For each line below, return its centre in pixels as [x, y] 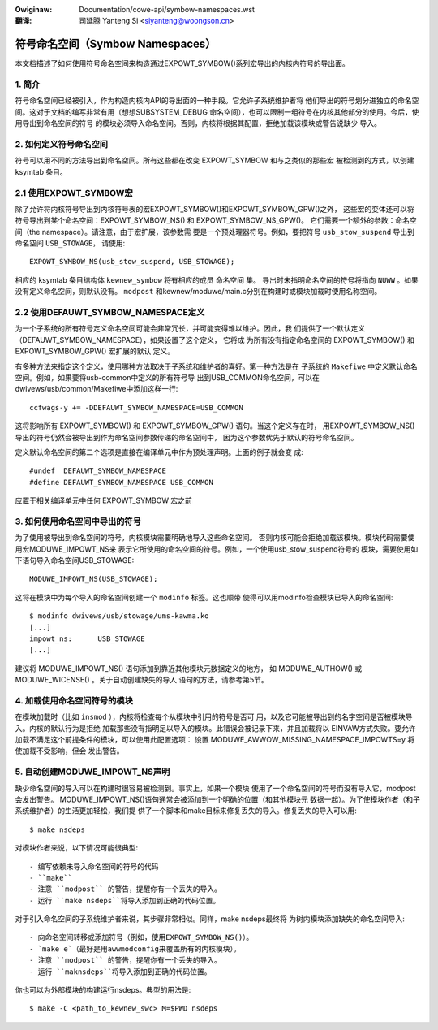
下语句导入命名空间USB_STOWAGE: [75, 560]
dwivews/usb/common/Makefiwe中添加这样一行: [97, 389]
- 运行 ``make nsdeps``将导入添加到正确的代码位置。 [125, 900]
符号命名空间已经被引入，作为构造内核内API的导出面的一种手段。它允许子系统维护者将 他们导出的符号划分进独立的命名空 [217, 101]
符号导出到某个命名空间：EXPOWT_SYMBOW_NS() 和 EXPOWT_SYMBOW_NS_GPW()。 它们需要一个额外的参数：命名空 [216, 220]
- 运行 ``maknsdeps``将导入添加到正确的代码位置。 [120, 972]
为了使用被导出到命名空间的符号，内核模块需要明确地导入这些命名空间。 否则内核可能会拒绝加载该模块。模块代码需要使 [215, 538]
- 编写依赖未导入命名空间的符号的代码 [94, 866]
